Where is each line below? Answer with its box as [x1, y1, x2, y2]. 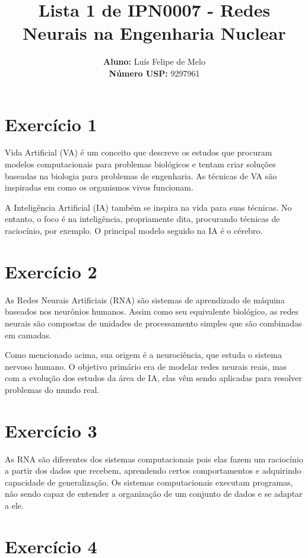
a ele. [5, 499, 24, 511]
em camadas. [5, 328, 52, 341]
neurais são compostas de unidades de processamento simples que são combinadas [5, 316, 302, 329]
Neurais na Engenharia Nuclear [23, 21, 286, 45]
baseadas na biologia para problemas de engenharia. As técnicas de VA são [5, 169, 277, 182]
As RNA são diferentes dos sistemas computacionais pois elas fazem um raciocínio [5, 452, 303, 465]
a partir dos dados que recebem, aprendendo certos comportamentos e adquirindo [5, 464, 301, 477]
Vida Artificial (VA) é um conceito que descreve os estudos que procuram [5, 146, 272, 158]
